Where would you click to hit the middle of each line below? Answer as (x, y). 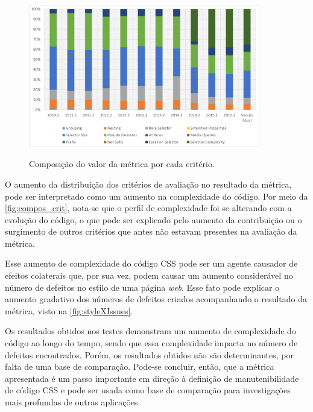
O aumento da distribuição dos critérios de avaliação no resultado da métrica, (148, 184)
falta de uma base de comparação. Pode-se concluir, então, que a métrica (140, 366)
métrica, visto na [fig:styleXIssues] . (69, 310)
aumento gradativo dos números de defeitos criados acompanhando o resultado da (156, 299)
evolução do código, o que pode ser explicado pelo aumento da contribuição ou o (153, 219)
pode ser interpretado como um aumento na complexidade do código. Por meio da (156, 196)
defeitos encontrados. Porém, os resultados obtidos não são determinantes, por (149, 354)
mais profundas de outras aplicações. (73, 402)
